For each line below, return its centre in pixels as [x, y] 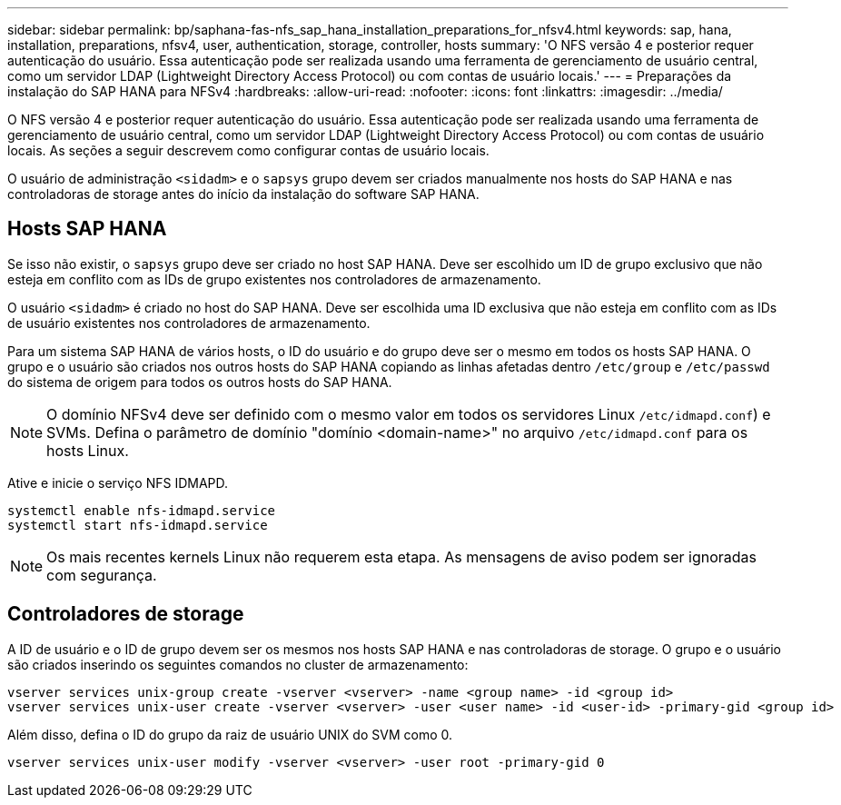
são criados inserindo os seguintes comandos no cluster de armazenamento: [238, 664]
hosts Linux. [88, 450]
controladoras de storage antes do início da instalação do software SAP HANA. [243, 194]
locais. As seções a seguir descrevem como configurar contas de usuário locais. [248, 150]
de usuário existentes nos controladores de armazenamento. [189, 323]
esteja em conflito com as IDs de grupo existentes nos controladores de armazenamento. [274, 279]
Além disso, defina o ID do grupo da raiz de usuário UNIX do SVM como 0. [230, 734]
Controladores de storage [126, 614]
